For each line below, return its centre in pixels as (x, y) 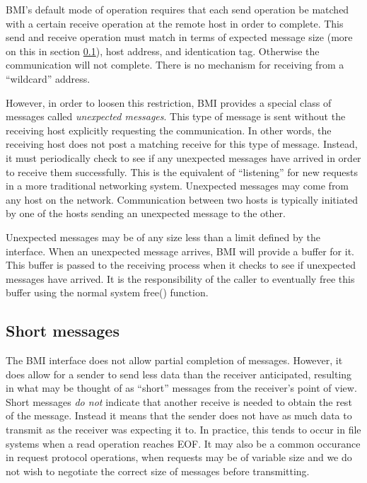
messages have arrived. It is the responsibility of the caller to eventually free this (180, 278)
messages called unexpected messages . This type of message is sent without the (176, 116)
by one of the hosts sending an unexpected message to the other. (146, 213)
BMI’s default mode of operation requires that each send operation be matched (177, 9)
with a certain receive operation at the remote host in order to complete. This (175, 23)
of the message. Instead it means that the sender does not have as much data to (179, 415)
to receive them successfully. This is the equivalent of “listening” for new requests (182, 171)
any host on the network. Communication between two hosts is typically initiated (182, 199)
